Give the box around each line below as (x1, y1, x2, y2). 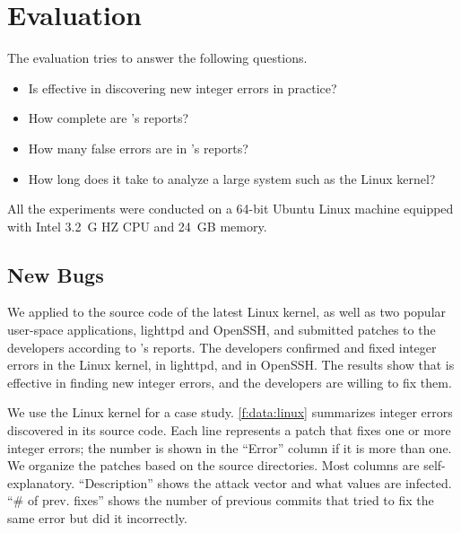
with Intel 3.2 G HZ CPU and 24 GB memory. (7, 216, 267, 235)
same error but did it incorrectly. (7, 509, 187, 528)
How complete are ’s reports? (28, 109, 189, 127)
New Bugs (7, 260, 104, 288)
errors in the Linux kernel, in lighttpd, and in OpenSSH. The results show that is (7, 355, 455, 374)
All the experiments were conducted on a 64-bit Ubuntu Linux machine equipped (7, 199, 454, 218)
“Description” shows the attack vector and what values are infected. (78, 473, 452, 492)
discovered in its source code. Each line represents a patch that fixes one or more (7, 421, 451, 440)
